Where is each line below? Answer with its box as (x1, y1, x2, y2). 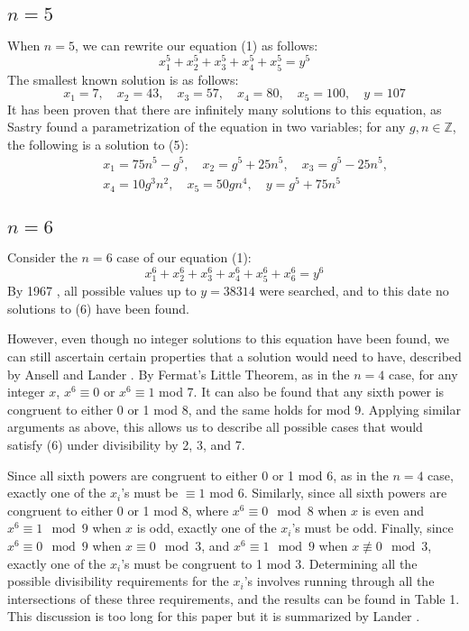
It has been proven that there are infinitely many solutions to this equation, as (7, 99, 442, 118)
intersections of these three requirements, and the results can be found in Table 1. (7, 589, 460, 608)
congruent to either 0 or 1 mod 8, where (7, 500, 229, 519)
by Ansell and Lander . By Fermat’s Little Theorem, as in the (7, 364, 350, 383)
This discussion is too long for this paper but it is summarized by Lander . (7, 607, 420, 626)
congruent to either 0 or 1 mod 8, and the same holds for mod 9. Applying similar (7, 399, 461, 418)
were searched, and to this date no (259, 281, 449, 300)
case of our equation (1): (116, 248, 252, 267)
